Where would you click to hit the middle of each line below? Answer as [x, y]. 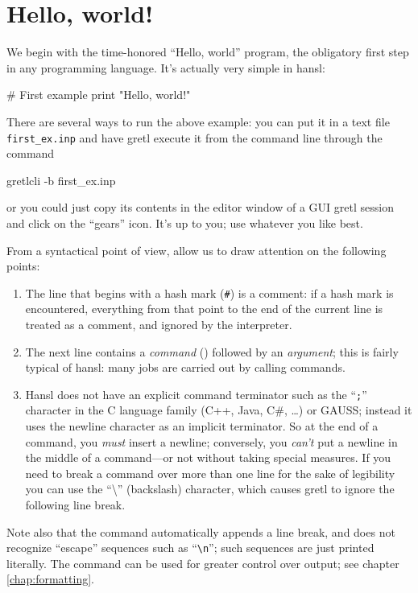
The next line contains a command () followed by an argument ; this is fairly [212, 351]
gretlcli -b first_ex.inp [61, 180]
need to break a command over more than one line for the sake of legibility [210, 473]
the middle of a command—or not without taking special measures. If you [208, 457]
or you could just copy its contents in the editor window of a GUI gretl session [200, 207]
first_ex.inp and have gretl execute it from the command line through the [195, 137]
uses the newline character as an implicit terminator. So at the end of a [202, 426]
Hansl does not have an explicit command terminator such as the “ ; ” [196, 394]
